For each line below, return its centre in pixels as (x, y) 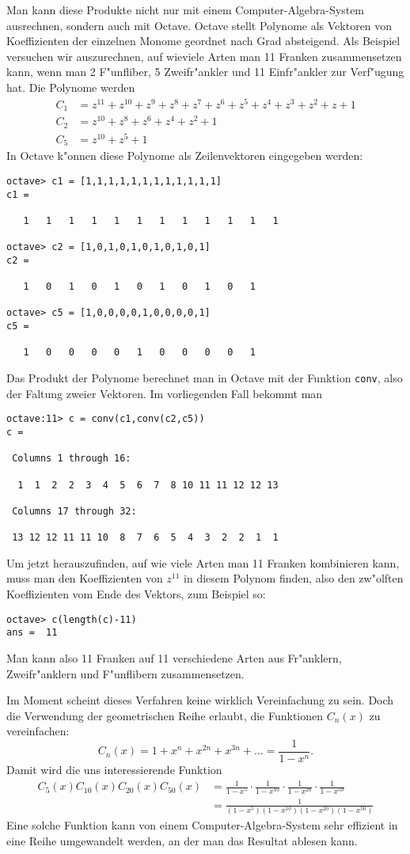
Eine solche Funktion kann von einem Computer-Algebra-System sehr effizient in (202, 825)
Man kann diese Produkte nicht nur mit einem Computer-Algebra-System (186, 9)
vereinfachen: (38, 731)
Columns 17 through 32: (74, 511)
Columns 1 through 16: (72, 459)
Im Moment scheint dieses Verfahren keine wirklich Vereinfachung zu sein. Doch (200, 700)
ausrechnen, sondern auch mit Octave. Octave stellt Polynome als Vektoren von (199, 25)
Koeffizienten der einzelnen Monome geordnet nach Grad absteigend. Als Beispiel (203, 41)
